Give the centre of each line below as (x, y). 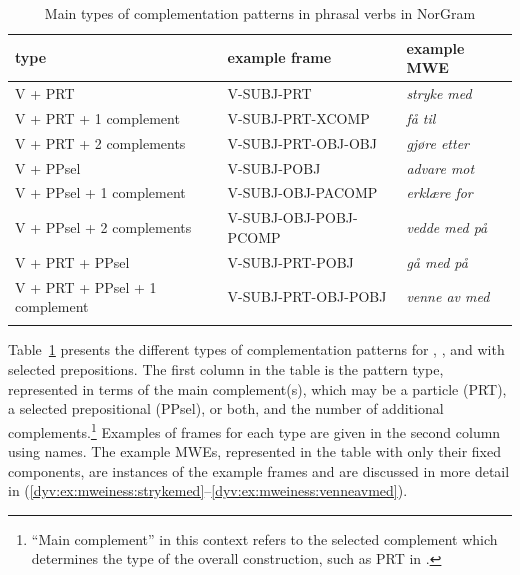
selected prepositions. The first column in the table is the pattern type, (226, 369)
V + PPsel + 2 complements (103, 227)
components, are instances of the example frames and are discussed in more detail (259, 470)
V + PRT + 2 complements (100, 142)
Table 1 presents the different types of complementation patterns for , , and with (256, 349)
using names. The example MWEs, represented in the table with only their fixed (254, 451)
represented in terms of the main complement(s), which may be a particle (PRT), (257, 388)
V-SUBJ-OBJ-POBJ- (292, 217)
